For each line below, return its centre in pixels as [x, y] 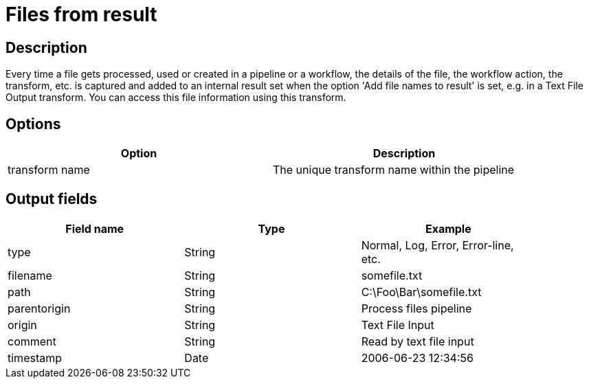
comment [32, 341]
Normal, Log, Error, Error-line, [437, 245]
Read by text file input [418, 341]
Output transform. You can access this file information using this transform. [176, 98]
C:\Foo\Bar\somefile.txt [421, 292]
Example [448, 228]
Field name [95, 228]
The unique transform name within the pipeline [394, 170]
